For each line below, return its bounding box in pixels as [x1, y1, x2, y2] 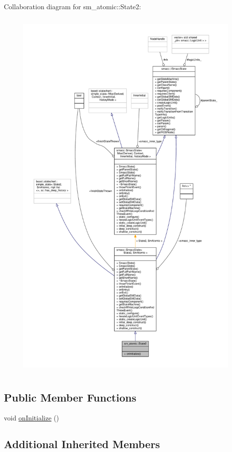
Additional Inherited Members [4, 436, 160, 451]
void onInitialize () [4, 412, 59, 422]
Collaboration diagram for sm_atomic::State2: [4, 1, 141, 11]
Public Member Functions [4, 389, 136, 404]
